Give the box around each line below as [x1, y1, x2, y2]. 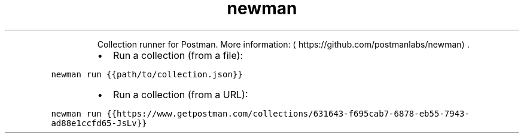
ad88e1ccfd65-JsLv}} [51, 118, 147, 128]
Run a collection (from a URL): [112, 88, 248, 101]
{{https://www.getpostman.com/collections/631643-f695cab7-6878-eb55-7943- [106, 108, 470, 118]
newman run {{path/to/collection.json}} [51, 69, 243, 79]
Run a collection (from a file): [112, 49, 243, 61]
